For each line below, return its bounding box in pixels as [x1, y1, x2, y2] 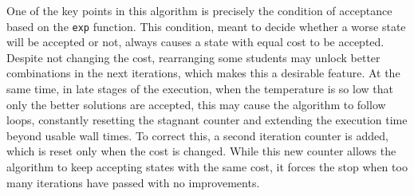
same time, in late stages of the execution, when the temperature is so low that [6, 80, 393, 97]
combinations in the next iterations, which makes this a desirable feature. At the [6, 65, 400, 81]
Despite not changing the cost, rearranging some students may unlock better [6, 49, 380, 65]
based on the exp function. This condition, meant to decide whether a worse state [6, 18, 406, 34]
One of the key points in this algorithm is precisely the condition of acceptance [6, 2, 392, 18]
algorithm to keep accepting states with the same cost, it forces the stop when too [6, 159, 408, 174]
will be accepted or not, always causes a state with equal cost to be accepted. [6, 33, 384, 50]
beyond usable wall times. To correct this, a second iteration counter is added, [6, 127, 388, 143]
